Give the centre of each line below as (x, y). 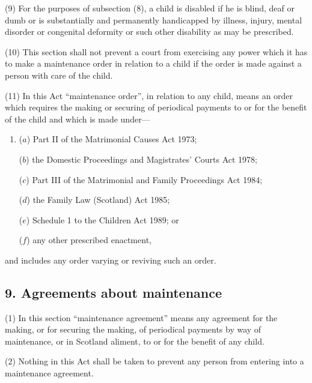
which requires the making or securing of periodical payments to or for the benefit (156, 107)
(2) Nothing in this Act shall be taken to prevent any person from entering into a (154, 361)
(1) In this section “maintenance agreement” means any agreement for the (141, 317)
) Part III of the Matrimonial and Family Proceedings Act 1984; (144, 179)
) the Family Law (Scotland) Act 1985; (98, 200)
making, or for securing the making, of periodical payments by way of (133, 329)
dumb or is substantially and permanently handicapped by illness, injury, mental (154, 20)
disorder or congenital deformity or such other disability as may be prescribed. (149, 32)
